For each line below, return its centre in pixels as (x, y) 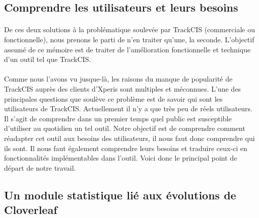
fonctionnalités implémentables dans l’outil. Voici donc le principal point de (121, 158)
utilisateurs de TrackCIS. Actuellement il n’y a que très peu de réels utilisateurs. (128, 108)
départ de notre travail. (40, 167)
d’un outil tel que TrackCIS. (48, 59)
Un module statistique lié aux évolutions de (120, 195)
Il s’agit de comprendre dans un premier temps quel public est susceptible (118, 118)
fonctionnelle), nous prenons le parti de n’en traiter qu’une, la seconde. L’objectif (129, 39)
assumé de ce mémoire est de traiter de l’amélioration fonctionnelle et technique (127, 49)
